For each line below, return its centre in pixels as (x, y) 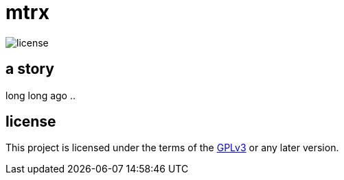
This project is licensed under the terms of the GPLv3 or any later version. (172, 148)
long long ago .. (41, 95)
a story (30, 69)
